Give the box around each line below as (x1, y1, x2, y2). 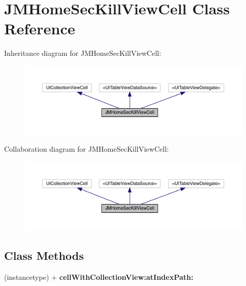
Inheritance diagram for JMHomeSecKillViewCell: (4, 48, 161, 58)
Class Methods (4, 247, 84, 263)
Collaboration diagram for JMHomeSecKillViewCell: (4, 144, 169, 154)
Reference (4, 18, 75, 39)
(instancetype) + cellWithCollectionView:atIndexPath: (4, 271, 194, 282)
